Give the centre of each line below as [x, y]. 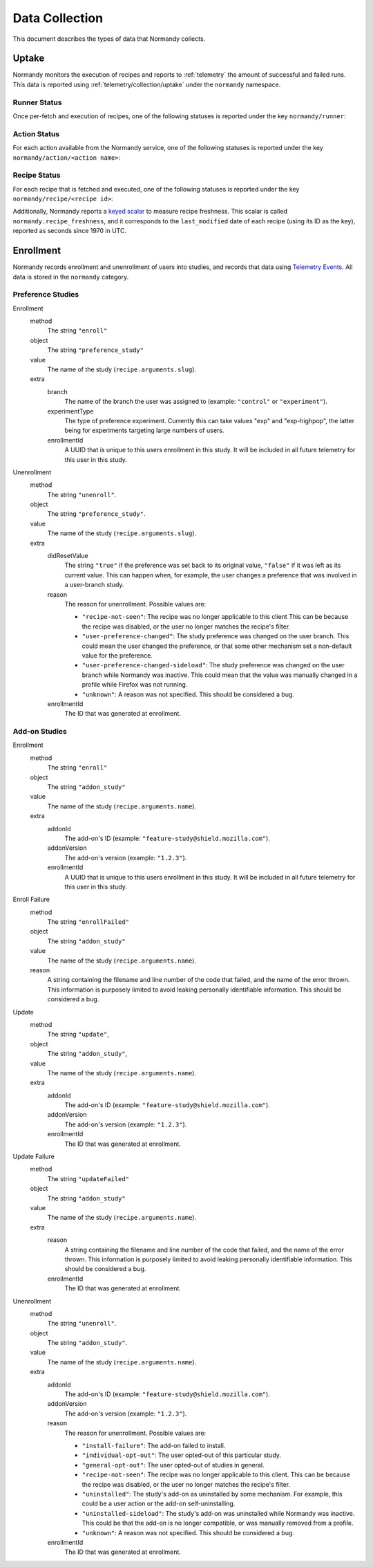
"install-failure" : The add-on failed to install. [154, 1445]
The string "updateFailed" [88, 1178]
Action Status [36, 133]
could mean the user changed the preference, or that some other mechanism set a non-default [217, 646]
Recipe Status [37, 175]
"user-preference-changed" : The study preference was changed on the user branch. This [216, 636]
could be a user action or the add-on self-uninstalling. [159, 1503]
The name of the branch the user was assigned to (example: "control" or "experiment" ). [196, 402]
